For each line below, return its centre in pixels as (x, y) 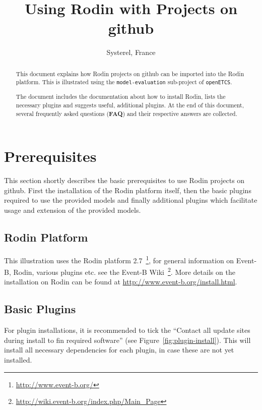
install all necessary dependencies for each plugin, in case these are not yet (119, 350)
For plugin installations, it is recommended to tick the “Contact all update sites (127, 330)
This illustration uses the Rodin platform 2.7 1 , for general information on (119, 259)
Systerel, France (131, 52)
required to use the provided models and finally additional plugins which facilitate (131, 200)
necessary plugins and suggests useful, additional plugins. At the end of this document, (130, 105)
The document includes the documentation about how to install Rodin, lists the (121, 97)
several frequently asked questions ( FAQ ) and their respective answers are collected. (126, 113)
